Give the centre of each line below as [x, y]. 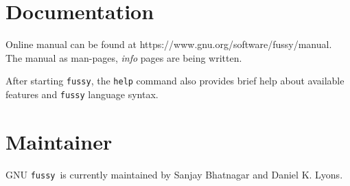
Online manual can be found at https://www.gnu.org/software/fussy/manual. [169, 44]
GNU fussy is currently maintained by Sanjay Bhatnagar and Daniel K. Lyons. [174, 174]
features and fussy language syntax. [82, 94]
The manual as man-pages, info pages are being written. [124, 57]
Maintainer [59, 141]
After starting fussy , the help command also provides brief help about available [175, 81]
